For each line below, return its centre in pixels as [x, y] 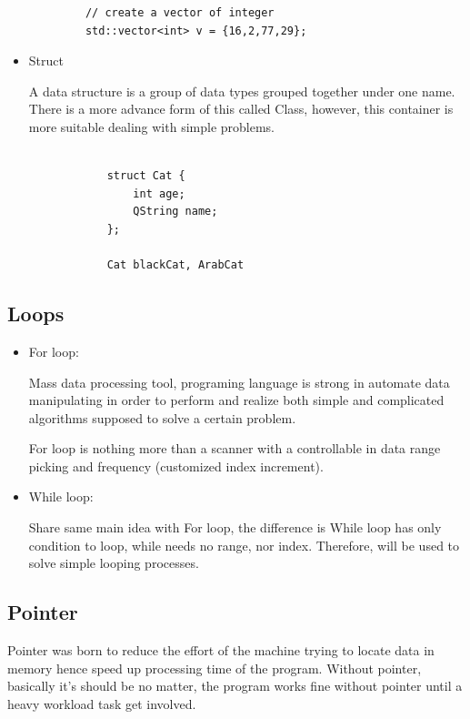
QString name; [175, 212]
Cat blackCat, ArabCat [175, 265]
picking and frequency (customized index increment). [176, 466]
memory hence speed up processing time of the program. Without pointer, [215, 668]
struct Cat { [146, 176]
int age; [159, 193]
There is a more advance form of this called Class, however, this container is [241, 109]
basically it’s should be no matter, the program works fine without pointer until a [235, 686]
